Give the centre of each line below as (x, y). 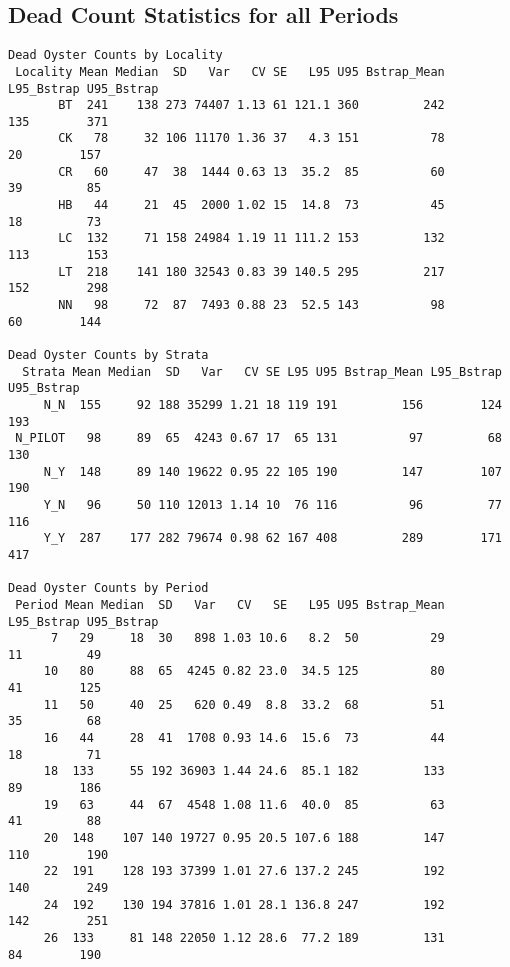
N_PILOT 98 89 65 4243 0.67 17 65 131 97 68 (258, 438)
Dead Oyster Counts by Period (108, 588)
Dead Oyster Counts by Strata (108, 355)
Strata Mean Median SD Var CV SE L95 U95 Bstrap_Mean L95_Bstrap (262, 371)
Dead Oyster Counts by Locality (115, 55)
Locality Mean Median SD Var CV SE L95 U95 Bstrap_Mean (230, 71)
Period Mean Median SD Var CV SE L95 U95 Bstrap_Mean (230, 604)
